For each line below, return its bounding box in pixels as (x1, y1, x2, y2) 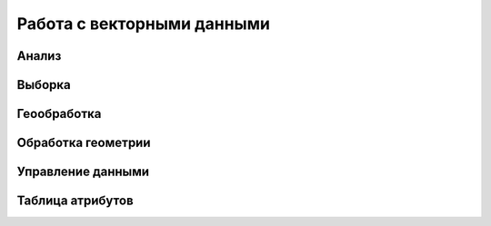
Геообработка (16, 106, 102, 122)
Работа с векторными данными (16, 14, 270, 34)
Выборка (16, 77, 72, 93)
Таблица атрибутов (16, 193, 134, 209)
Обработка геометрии (16, 135, 151, 151)
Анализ (16, 48, 62, 64)
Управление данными (16, 164, 150, 180)
